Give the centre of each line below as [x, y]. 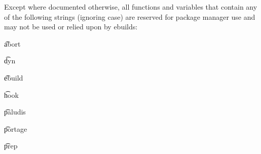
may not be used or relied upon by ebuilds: [71, 27]
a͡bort [12, 43]
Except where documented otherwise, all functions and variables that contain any [131, 7]
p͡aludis [15, 112]
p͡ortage [16, 128]
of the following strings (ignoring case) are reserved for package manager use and [130, 16]
